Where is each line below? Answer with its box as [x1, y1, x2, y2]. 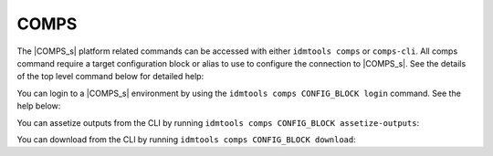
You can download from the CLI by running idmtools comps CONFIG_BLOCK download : [16, 133, 356, 145]
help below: [16, 100, 61, 111]
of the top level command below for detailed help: [16, 71, 205, 82]
